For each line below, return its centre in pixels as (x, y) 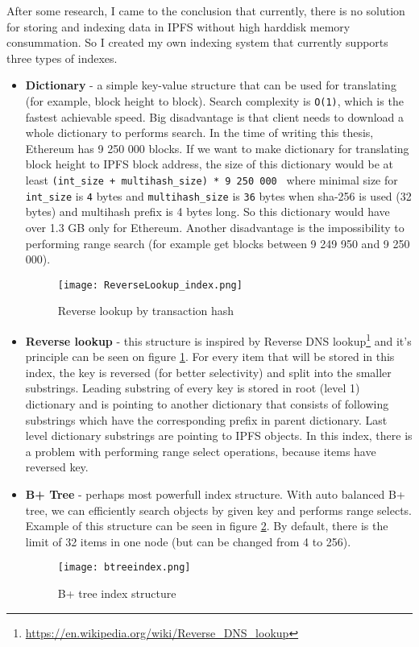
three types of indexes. (62, 58)
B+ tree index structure (117, 593)
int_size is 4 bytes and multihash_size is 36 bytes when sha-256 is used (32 (218, 195)
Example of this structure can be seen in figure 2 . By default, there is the (207, 526)
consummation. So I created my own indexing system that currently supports (197, 42)
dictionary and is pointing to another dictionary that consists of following (207, 403)
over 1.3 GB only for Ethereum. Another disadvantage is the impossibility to (215, 227)
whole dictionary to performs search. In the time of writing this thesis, (199, 133)
